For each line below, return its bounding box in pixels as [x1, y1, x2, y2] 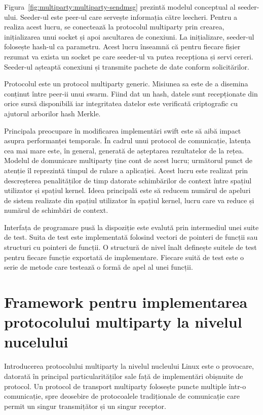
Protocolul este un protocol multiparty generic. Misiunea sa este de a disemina [4, 78, 248, 89]
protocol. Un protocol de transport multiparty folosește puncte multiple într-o [4, 380, 246, 391]
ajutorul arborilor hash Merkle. [4, 108, 101, 118]
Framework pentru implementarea [4, 292, 248, 312]
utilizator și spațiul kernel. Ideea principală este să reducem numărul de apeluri [4, 185, 251, 196]
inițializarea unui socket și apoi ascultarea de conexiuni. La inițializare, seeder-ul [4, 31, 254, 42]
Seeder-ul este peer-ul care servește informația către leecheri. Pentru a [20, 11, 237, 22]
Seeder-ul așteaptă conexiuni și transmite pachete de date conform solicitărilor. [4, 61, 249, 72]
